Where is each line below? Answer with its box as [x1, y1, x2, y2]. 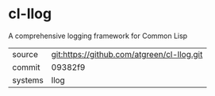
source [12, 48, 38, 60]
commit [12, 61, 40, 72]
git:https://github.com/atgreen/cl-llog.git [51, 48, 203, 60]
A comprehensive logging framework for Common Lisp [8, 31, 188, 40]
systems [12, 75, 44, 86]
